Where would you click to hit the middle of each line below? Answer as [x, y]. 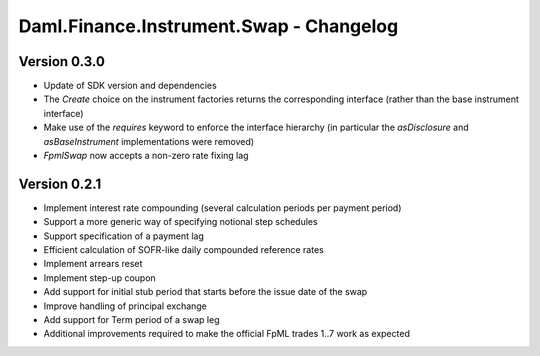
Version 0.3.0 [61, 61]
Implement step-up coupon [100, 277]
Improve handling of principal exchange [125, 306]
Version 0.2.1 [60, 183]
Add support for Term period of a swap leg [131, 320]
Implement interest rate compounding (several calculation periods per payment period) [222, 207]
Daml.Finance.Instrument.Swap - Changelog [208, 26]
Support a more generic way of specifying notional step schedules [181, 222]
